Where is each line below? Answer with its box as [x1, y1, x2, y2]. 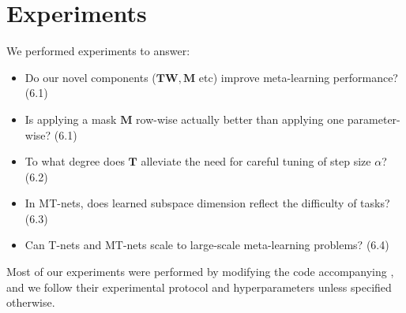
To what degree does [24, 153, 125, 170]
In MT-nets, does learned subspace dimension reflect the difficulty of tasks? [24, 195, 390, 211]
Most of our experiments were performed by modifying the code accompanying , [6, 263, 394, 280]
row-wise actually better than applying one [136, 110, 344, 127]
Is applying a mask [24, 110, 117, 127]
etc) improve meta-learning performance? [198, 69, 398, 85]
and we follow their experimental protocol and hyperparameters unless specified [6, 278, 392, 295]
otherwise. [6, 294, 55, 311]
